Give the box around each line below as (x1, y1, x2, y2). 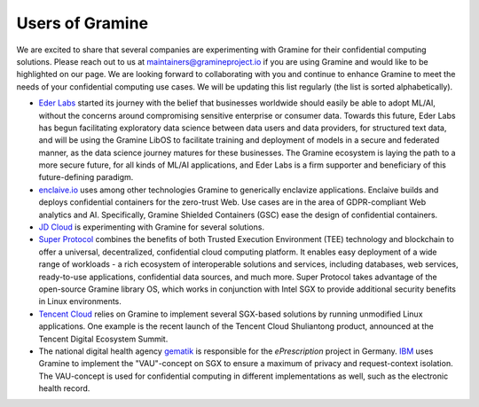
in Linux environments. (38, 296, 122, 307)
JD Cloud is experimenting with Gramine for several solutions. (38, 222, 265, 232)
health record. (38, 383, 90, 394)
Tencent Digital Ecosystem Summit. (38, 333, 169, 344)
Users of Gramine (16, 13, 149, 33)
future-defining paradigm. (38, 172, 134, 183)
